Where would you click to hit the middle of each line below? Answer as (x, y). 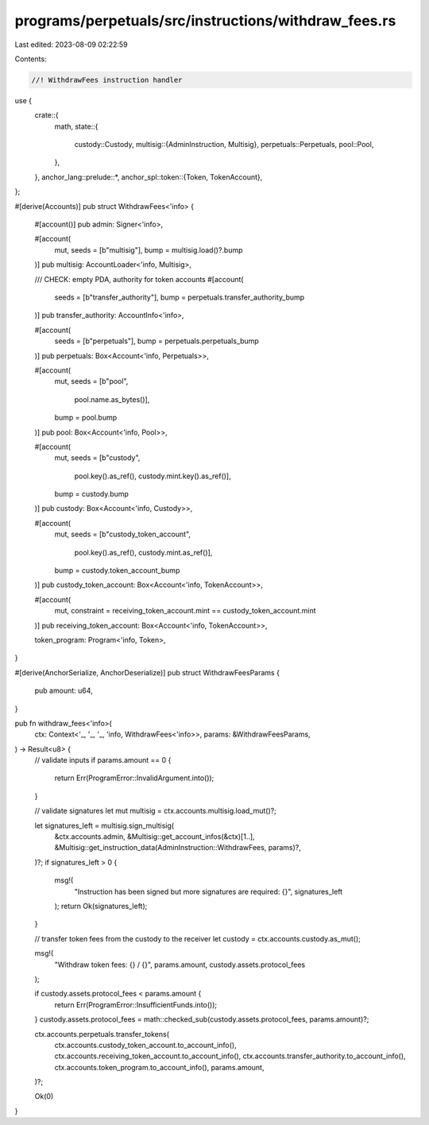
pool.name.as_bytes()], (112, 399)
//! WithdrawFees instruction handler (107, 80)
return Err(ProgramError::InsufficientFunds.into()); (136, 1004)
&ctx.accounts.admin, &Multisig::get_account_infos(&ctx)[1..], (155, 837)
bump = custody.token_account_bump (117, 570)
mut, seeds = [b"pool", (91, 381)
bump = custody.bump (91, 494)
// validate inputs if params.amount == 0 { (103, 760)
